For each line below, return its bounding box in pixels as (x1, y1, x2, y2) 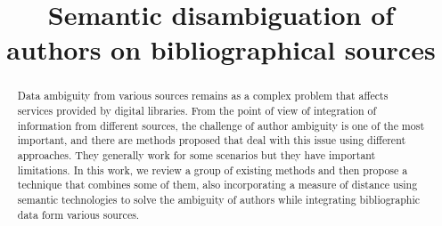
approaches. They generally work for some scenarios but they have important (17, 147, 376, 162)
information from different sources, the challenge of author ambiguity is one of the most (17, 117, 425, 133)
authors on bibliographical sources (6, 31, 436, 68)
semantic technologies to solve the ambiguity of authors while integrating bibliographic (17, 191, 421, 206)
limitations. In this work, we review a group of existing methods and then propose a (17, 162, 408, 177)
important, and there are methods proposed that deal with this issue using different (17, 133, 406, 148)
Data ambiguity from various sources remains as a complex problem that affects (17, 88, 389, 103)
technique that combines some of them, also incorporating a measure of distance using (17, 177, 418, 192)
